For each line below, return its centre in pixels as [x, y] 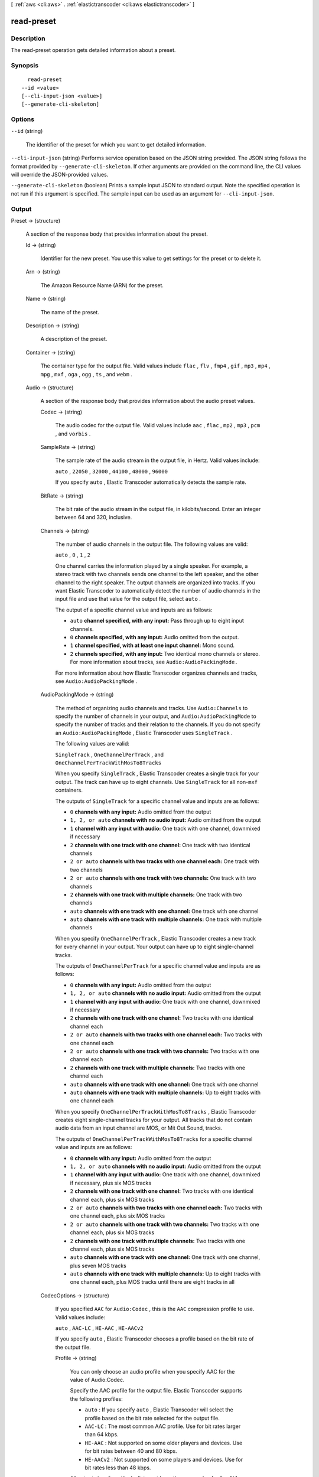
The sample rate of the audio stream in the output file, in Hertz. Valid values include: [157, 460]
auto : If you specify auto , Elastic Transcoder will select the [159, 1410]
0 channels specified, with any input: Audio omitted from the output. [154, 637]
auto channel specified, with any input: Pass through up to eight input [157, 621]
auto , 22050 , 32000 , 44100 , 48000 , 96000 [112, 471]
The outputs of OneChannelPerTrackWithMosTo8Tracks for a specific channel [154, 1139]
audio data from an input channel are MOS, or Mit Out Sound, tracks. [139, 1128]
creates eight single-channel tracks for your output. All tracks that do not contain [154, 1120]
